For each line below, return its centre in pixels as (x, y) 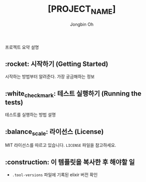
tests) (14, 102)
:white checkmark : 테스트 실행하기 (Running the (73, 94)
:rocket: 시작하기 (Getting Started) (57, 64)
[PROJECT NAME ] (82, 10)
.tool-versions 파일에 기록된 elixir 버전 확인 (55, 175)
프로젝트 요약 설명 (22, 47)
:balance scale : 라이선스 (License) (54, 132)
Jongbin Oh (82, 24)
